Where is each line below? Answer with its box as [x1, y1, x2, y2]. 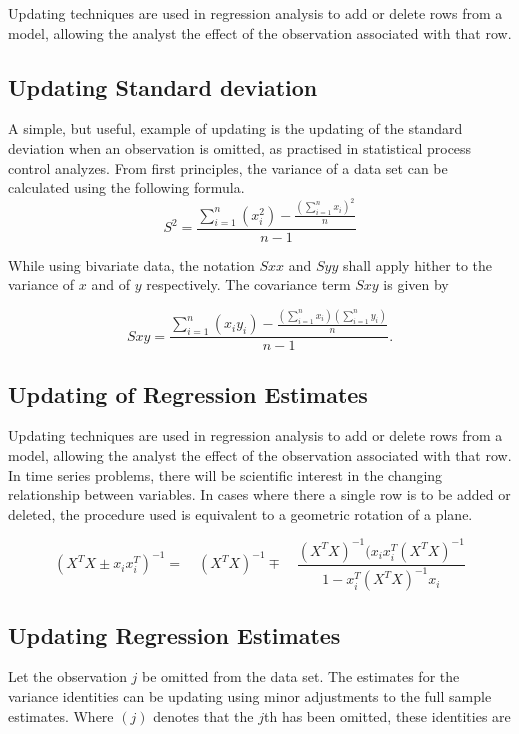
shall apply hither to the [342, 254, 492, 275]
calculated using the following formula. [8, 177, 245, 198]
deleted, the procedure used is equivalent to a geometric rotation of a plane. [8, 503, 473, 524]
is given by [383, 274, 449, 295]
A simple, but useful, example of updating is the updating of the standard [8, 118, 463, 139]
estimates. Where [8, 705, 114, 726]
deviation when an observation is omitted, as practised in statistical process [8, 137, 472, 158]
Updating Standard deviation [8, 71, 318, 102]
